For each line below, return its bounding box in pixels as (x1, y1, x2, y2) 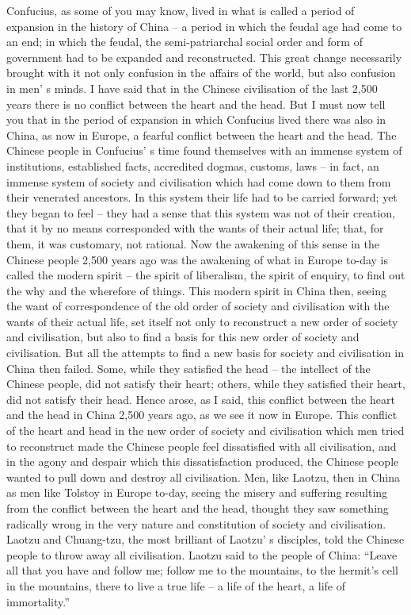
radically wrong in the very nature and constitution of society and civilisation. (6, 515, 386, 532)
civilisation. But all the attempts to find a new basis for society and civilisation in (6, 344, 404, 361)
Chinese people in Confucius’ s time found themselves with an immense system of (6, 142, 402, 159)
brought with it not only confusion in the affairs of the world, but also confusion (6, 64, 396, 81)
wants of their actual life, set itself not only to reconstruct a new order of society (6, 313, 398, 329)
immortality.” (6, 593, 70, 609)
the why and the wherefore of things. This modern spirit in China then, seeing (6, 282, 386, 298)
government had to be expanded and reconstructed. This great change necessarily (6, 48, 402, 65)
